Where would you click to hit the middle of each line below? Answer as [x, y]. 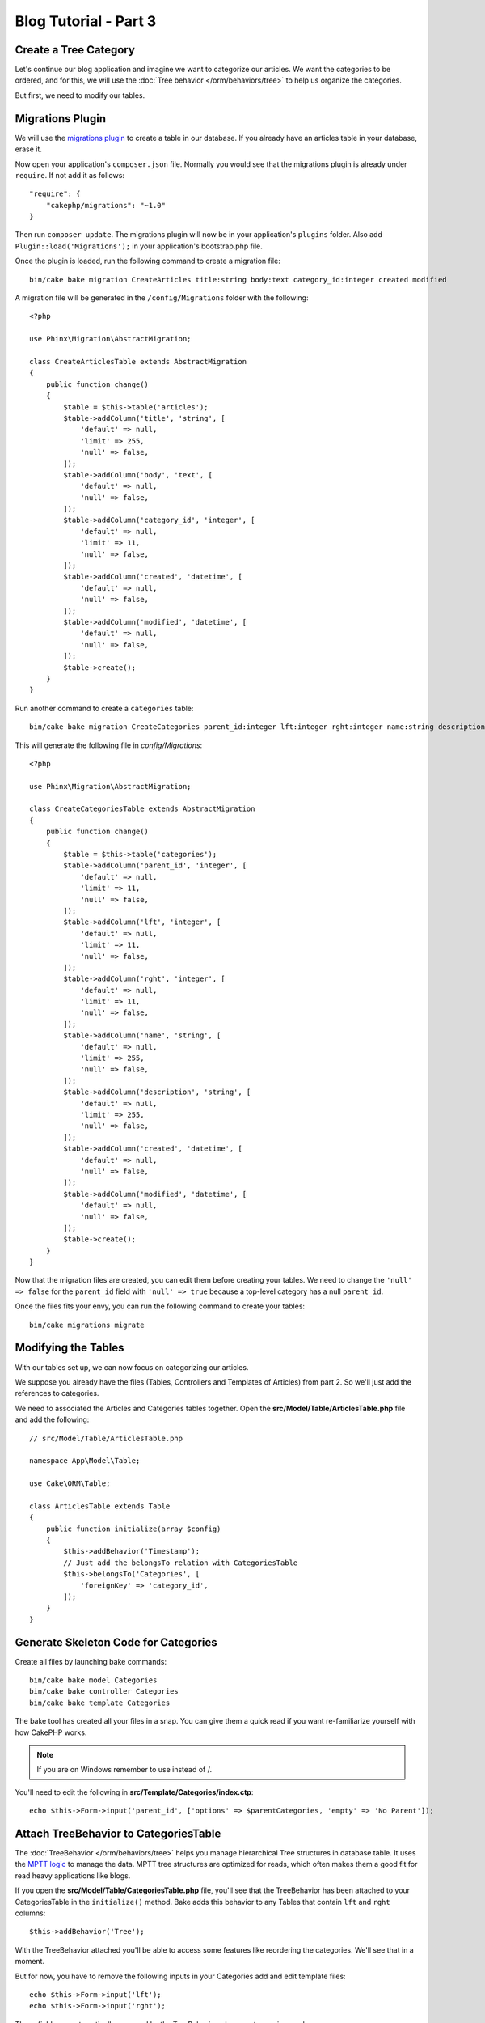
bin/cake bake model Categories [93, 1680]
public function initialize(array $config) [133, 1529]
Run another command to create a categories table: [104, 708]
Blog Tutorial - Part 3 [86, 21]
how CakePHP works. [51, 1732]
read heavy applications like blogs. [73, 1875]
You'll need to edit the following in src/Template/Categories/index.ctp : [134, 1792]
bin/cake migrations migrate [87, 1325]
